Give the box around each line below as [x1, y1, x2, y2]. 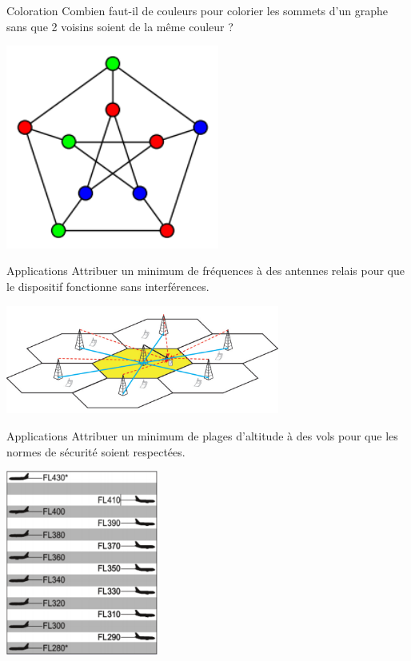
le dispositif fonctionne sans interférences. [6, 278, 209, 294]
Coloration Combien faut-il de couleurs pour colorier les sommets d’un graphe [6, 2, 388, 18]
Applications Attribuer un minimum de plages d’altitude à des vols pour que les [6, 428, 398, 444]
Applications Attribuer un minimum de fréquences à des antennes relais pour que [6, 262, 405, 279]
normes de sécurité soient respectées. [6, 443, 186, 460]
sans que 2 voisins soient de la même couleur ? [6, 18, 233, 34]
